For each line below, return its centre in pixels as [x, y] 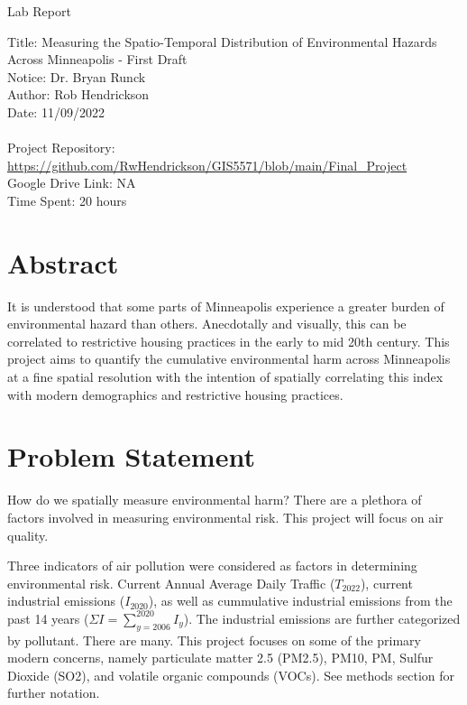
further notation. [54, 693]
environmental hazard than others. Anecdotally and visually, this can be [207, 324]
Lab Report [39, 11]
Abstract [63, 262]
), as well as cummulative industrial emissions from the [300, 601]
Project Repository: [61, 148]
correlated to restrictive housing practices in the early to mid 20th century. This [229, 341]
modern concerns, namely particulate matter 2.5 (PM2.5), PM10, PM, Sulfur [220, 658]
